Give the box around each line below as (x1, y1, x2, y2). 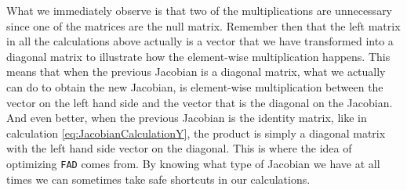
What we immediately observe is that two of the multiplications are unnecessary (6, 2, 393, 18)
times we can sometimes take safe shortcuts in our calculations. (6, 170, 311, 187)
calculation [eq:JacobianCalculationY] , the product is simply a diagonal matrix (6, 124, 386, 141)
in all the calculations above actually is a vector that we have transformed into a (6, 33, 394, 49)
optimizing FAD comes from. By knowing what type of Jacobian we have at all (6, 155, 380, 171)
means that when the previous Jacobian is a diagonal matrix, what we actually (6, 63, 386, 80)
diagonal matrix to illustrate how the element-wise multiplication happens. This (6, 48, 391, 64)
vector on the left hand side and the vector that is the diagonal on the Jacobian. (6, 94, 393, 110)
